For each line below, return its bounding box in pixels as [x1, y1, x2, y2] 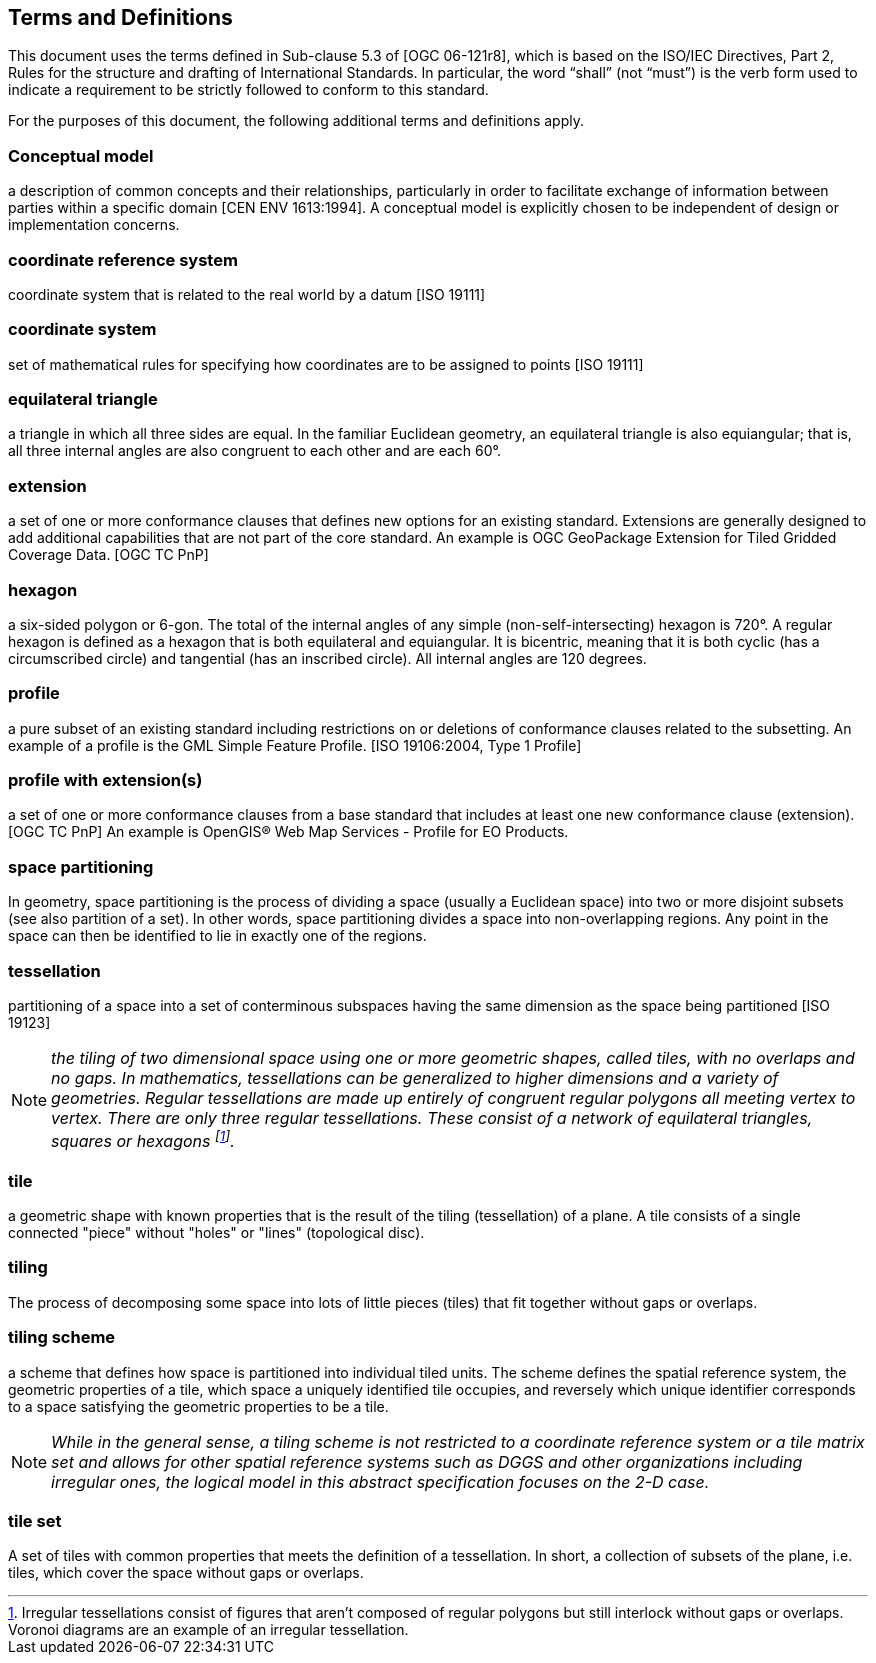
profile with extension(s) [8, 770, 203, 791]
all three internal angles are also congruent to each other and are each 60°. [8, 442, 502, 460]
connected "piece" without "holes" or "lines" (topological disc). [8, 1224, 425, 1241]
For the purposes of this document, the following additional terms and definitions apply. [8, 112, 584, 130]
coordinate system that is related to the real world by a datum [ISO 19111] [8, 285, 486, 303]
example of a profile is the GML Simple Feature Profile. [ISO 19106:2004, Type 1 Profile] [8, 736, 582, 754]
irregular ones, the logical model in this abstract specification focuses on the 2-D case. [51, 1471, 710, 1492]
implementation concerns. [8, 216, 180, 234]
